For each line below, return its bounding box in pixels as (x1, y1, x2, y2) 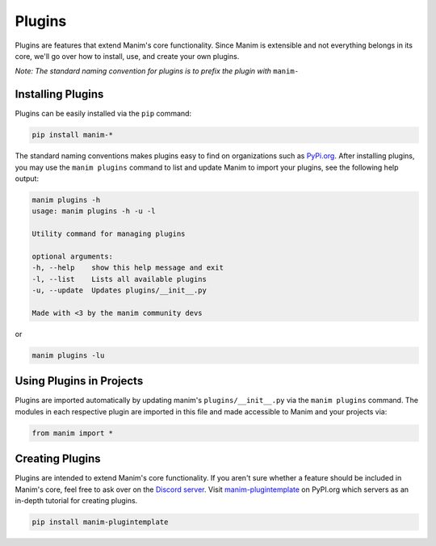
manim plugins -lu (31, 351, 105, 359)
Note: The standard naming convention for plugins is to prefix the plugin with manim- (15, 66, 299, 76)
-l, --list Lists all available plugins (31, 275, 208, 283)
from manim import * (31, 428, 113, 438)
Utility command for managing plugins (31, 229, 186, 238)
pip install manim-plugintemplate (31, 517, 169, 527)
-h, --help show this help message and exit (31, 263, 224, 272)
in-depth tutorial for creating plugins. (15, 496, 138, 505)
